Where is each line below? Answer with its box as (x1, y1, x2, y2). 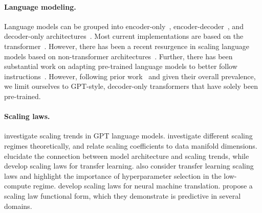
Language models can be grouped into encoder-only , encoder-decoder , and (4, 20, 244, 31)
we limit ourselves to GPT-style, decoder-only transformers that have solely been (4, 81, 258, 91)
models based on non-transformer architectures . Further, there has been (4, 51, 233, 61)
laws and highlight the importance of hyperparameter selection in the (4, 170, 222, 181)
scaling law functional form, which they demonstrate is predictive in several (4, 190, 241, 201)
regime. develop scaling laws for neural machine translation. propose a (33, 180, 253, 191)
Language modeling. (4, 1, 76, 12)
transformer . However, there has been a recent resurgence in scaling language (4, 40, 249, 51)
